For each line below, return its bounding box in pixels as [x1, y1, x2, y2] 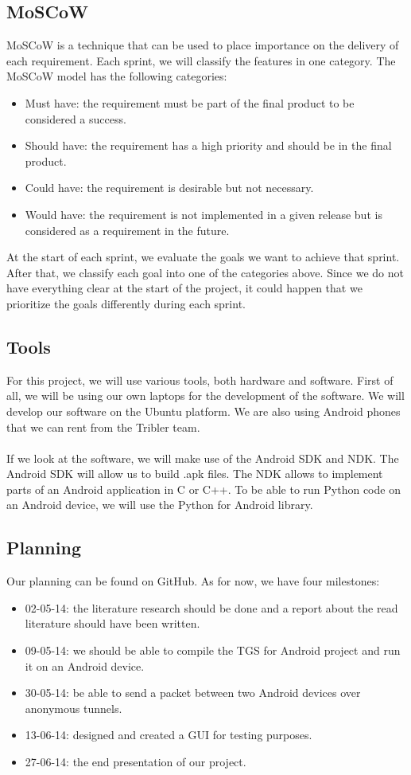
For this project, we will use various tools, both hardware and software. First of [6, 371, 394, 388]
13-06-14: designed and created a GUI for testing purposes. [25, 726, 312, 743]
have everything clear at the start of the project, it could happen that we [6, 280, 363, 296]
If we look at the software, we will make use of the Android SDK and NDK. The [6, 449, 399, 466]
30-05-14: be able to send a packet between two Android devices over [25, 684, 361, 701]
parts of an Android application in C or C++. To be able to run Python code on [6, 480, 401, 497]
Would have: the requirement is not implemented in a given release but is [25, 205, 382, 222]
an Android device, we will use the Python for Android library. [6, 496, 313, 513]
